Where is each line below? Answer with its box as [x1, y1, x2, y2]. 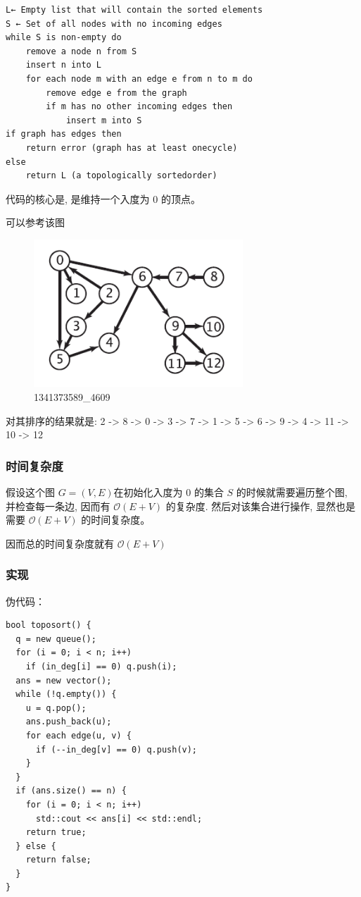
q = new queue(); [15, 633, 96, 644]
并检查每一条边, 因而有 [6, 498, 110, 513]
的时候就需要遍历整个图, [236, 485, 348, 499]
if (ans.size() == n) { [15, 786, 127, 796]
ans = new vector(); [15, 675, 112, 686]
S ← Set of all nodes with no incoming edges [6, 18, 222, 29]
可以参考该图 [6, 215, 65, 230]
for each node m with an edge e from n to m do [25, 73, 253, 84]
